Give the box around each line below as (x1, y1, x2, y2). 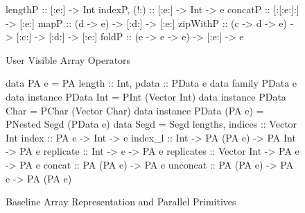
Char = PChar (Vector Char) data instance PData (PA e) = (6, 103, 264, 117)
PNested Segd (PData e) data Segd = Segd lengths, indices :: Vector (6, 117, 297, 131)
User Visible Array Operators (6, 52, 131, 67)
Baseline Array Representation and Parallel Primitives (6, 194, 236, 209)
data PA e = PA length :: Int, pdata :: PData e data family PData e (6, 76, 297, 90)
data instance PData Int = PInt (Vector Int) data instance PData (6, 89, 286, 103)
